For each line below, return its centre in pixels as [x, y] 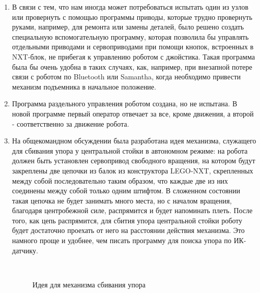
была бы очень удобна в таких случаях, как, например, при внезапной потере [132, 66]
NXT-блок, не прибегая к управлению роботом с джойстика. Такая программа [133, 56]
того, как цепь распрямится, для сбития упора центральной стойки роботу [127, 220]
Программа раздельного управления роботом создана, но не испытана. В [124, 104]
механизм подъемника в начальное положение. [84, 86]
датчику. [25, 250]
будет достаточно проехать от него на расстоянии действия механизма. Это [128, 230]
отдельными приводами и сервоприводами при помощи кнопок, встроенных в [133, 47]
